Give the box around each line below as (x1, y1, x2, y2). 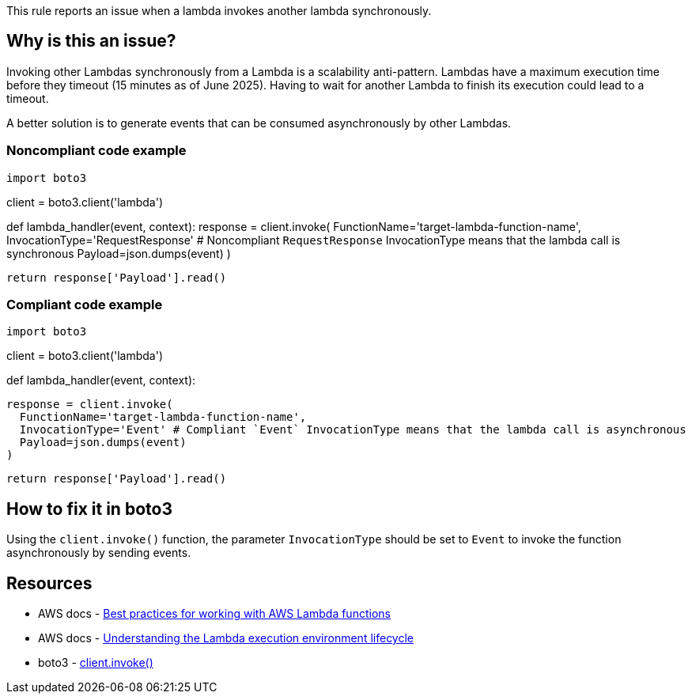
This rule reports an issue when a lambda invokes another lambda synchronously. (6, 4, 432, 17)
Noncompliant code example (6, 142, 187, 159)
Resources (6, 573, 93, 593)
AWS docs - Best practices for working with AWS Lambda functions (38, 607, 391, 621)
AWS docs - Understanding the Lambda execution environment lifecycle (38, 631, 414, 645)
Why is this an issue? (6, 31, 176, 51)
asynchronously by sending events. (6, 546, 191, 560)
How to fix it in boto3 (6, 498, 172, 519)
